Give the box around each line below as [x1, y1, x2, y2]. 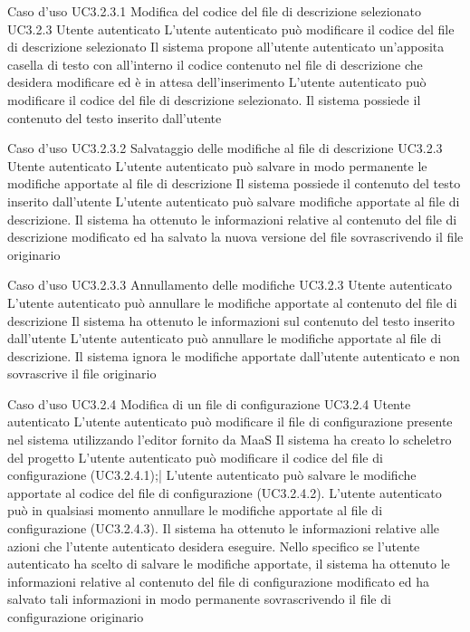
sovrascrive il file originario [7, 364, 157, 383]
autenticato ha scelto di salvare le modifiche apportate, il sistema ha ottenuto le [7, 554, 450, 573]
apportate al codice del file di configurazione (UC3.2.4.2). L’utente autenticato [7, 483, 442, 502]
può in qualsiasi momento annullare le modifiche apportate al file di [7, 501, 383, 520]
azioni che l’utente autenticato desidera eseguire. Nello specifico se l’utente [7, 536, 420, 555]
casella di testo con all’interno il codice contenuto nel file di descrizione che [7, 54, 423, 73]
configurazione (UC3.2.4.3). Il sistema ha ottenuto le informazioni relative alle [7, 519, 440, 538]
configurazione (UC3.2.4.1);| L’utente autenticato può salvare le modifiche [7, 465, 417, 484]
